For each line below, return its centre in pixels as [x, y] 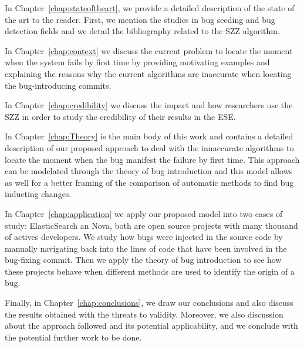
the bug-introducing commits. [58, 85]
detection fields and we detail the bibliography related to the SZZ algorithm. [142, 31]
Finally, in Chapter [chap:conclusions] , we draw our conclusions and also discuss [149, 303]
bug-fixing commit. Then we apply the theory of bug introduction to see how [143, 260]
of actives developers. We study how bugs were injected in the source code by [144, 237]
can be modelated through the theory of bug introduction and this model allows [149, 171]
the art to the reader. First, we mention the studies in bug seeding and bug [140, 19]
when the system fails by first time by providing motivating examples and [137, 62]
